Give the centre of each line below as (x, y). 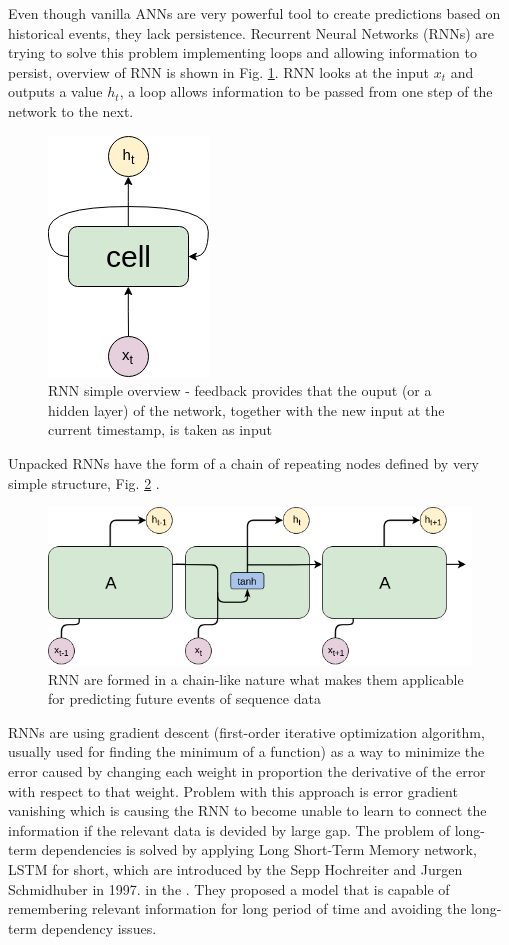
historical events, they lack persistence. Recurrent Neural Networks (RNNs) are (251, 32)
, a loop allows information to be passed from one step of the (306, 91)
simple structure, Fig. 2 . (84, 482)
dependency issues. (99, 927)
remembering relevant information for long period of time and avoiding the (237, 908)
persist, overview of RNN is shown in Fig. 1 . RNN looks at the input (219, 71)
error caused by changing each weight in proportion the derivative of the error (247, 770)
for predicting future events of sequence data (184, 698)
